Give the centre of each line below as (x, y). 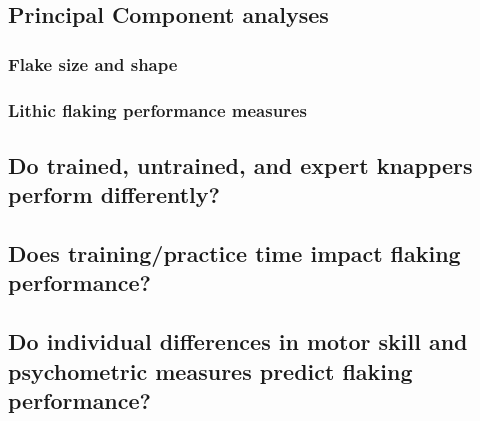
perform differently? (114, 194)
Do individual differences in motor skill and (238, 341)
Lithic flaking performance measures (157, 109)
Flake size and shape (93, 63)
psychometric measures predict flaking (210, 370)
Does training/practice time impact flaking (234, 253)
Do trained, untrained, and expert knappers (240, 164)
